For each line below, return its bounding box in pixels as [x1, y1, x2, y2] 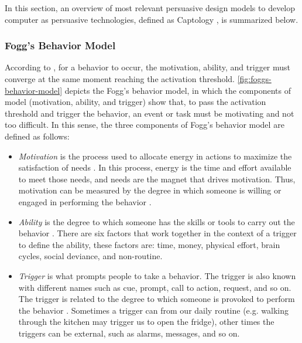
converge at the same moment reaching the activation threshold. [5, 73, 235, 84]
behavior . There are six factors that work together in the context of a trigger [18, 227, 297, 239]
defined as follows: [5, 130, 70, 142]
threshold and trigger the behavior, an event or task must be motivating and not [5, 107, 294, 119]
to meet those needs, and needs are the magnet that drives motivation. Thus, [18, 172, 296, 185]
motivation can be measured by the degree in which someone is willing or [18, 184, 282, 196]
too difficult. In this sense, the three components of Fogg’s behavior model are [5, 118, 284, 131]
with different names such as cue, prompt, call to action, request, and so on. [18, 281, 291, 293]
